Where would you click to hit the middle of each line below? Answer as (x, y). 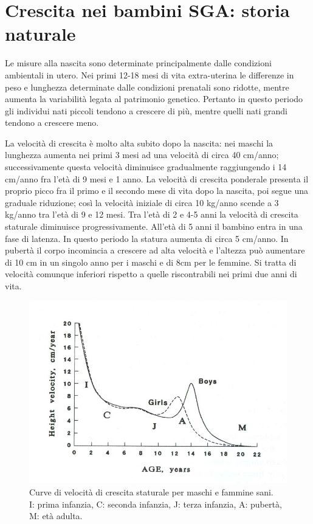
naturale (40, 34)
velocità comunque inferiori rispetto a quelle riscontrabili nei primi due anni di (151, 274)
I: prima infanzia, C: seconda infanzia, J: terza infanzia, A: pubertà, (156, 504)
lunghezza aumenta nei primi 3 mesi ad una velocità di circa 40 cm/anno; (142, 155)
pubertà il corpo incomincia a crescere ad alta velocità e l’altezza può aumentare (155, 250)
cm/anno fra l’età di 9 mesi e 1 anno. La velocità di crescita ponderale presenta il (157, 178)
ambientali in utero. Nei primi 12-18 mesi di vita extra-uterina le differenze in (150, 74)
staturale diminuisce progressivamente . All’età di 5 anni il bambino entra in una (154, 226)
